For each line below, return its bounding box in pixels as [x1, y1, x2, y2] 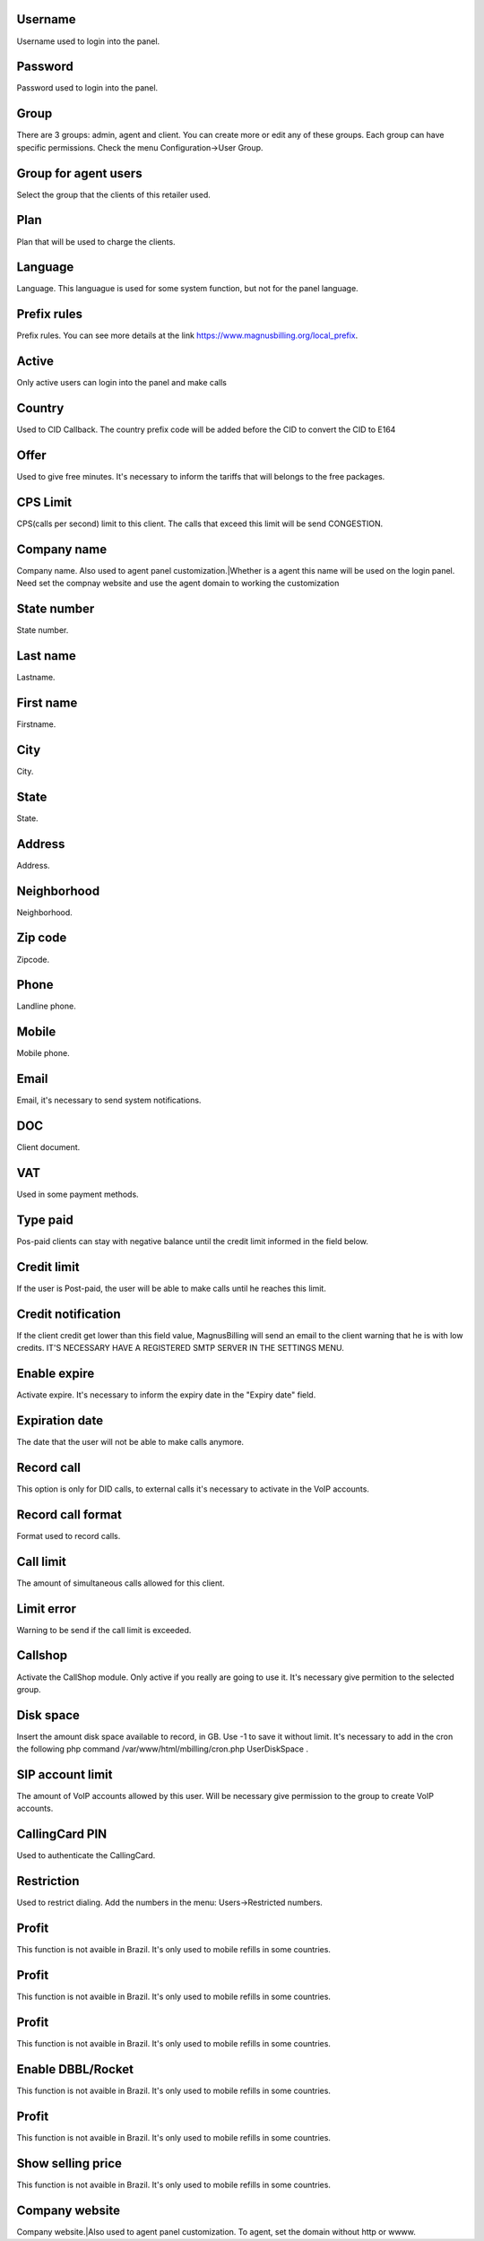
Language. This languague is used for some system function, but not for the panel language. [16, 283, 359, 294]
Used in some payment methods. [16, 1189, 139, 1200]
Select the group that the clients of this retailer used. [16, 189, 211, 200]
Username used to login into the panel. [16, 36, 160, 47]
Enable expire [16, 1365, 95, 1380]
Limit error [16, 1601, 76, 1616]
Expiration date [16, 1413, 104, 1428]
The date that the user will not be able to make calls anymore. [16, 1436, 245, 1447]
